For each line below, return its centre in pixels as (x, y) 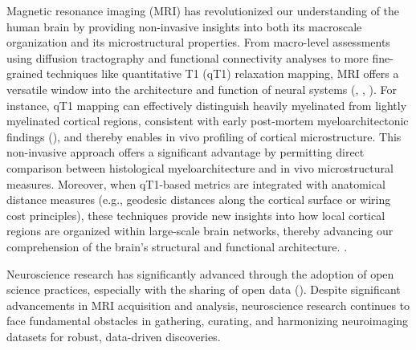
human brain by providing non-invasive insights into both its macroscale (184, 26)
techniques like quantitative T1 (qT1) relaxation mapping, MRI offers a (222, 73)
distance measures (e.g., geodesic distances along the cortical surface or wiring (199, 199)
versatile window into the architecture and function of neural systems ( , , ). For (202, 89)
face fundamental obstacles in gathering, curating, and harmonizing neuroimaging (208, 321)
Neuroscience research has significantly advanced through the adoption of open (200, 273)
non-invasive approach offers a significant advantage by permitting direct (186, 152)
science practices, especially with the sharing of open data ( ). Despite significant (204, 289)
